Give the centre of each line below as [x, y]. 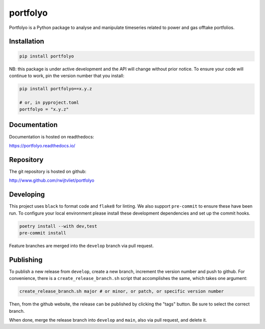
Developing [27, 195]
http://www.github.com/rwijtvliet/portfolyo [52, 180]
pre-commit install [43, 233]
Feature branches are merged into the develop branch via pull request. [81, 246]
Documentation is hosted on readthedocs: [52, 137]
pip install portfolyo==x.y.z [56, 89]
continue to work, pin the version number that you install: [67, 76]
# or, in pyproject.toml [49, 102]
